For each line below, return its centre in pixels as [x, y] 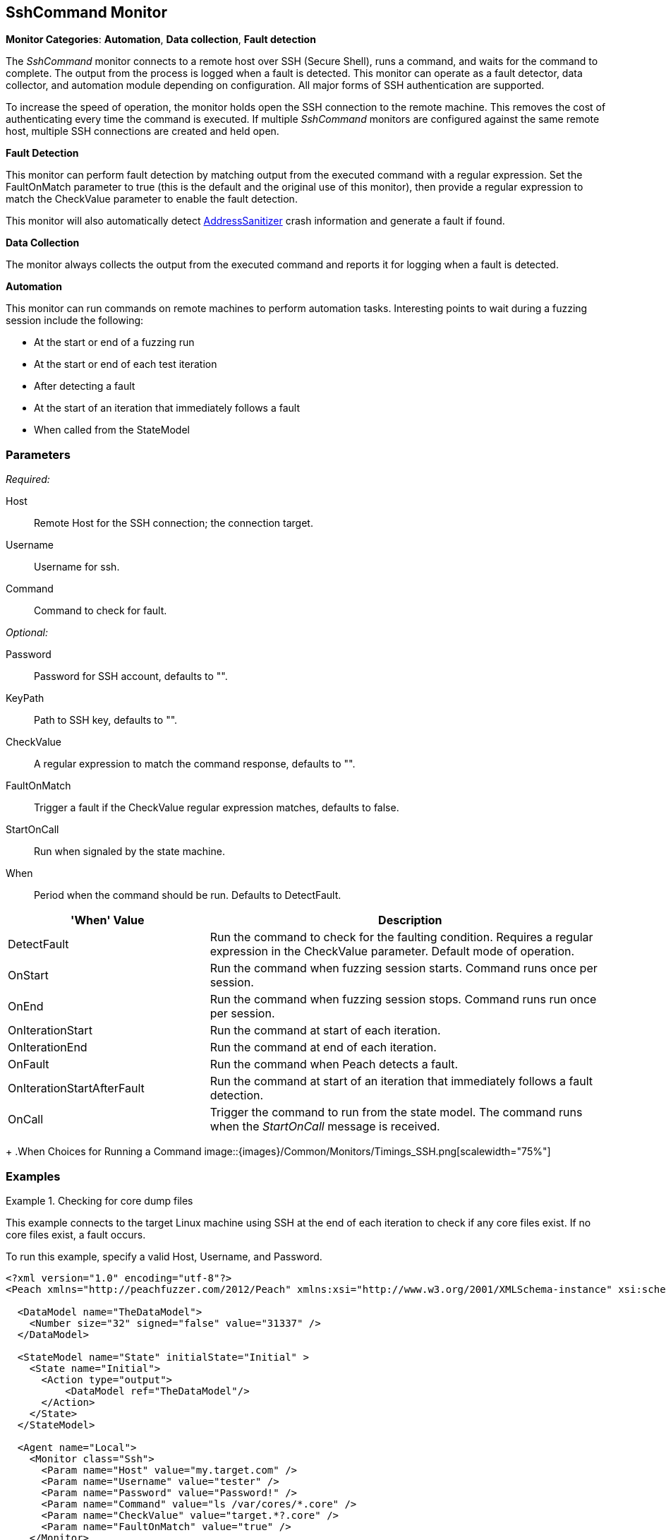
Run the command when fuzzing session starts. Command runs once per [404, 968]
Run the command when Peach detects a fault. [334, 1064]
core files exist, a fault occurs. [76, 1234]
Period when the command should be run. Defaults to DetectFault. [188, 895]
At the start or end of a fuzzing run [114, 342]
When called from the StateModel [112, 430]
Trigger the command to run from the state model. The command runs [396, 1112]
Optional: [27, 633]
